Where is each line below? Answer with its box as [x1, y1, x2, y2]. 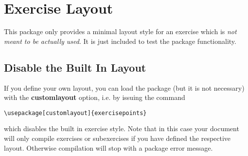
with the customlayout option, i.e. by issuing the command [4, 92, 185, 102]
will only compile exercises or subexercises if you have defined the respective [4, 133, 231, 143]
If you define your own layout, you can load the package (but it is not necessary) [4, 82, 245, 93]
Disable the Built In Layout [4, 59, 146, 75]
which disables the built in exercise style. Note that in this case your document [4, 123, 239, 134]
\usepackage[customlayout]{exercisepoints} [4, 109, 147, 117]
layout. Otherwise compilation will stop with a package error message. [4, 142, 213, 153]
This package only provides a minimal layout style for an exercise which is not [4, 26, 237, 37]
